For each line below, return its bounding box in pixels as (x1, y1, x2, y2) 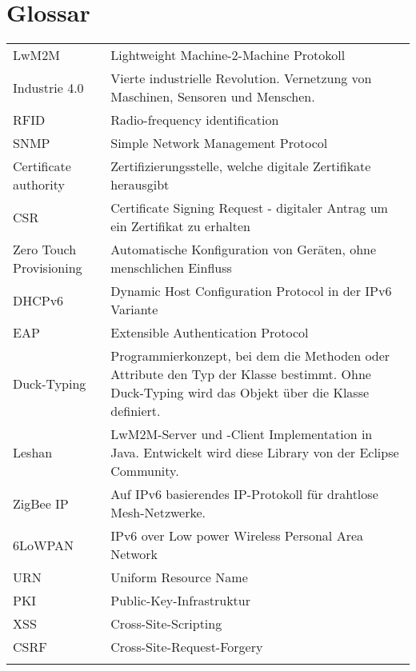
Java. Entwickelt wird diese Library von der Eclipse (110, 443, 399, 462)
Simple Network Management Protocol (110, 134, 328, 153)
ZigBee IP (13, 493, 69, 513)
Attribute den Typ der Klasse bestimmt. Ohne (110, 365, 371, 384)
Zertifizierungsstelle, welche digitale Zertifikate (110, 157, 371, 176)
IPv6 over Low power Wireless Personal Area (110, 526, 364, 545)
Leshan (13, 443, 53, 462)
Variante (110, 300, 158, 319)
